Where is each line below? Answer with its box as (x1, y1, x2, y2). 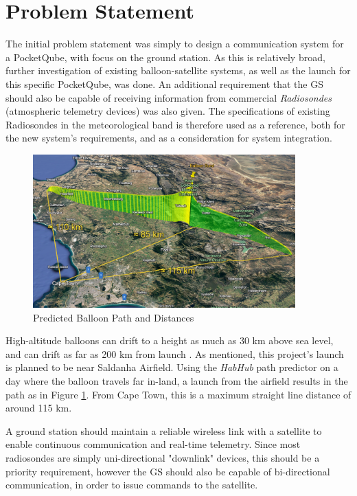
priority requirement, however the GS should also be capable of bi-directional (5, 464, 330, 478)
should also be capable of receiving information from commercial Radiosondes (5, 90, 332, 104)
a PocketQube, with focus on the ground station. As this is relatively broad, (5, 49, 325, 64)
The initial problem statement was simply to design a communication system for (5, 36, 344, 51)
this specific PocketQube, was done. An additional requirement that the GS (5, 76, 324, 91)
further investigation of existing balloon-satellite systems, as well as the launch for (5, 63, 351, 78)
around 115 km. (5, 401, 72, 415)
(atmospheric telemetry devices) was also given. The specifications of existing (5, 104, 330, 118)
